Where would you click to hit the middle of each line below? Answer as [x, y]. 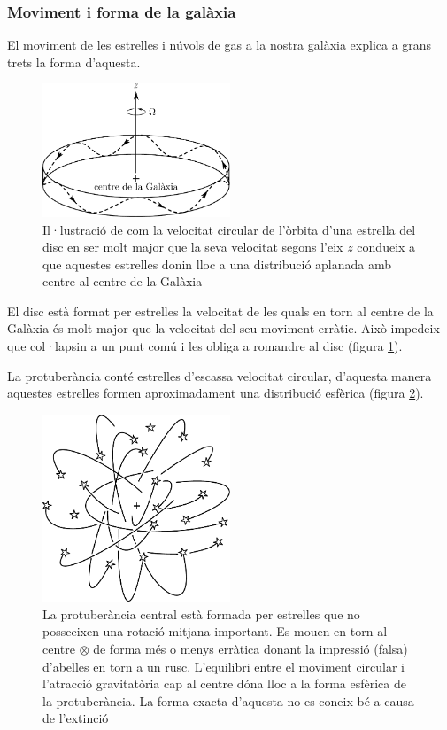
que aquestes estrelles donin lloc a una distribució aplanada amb [217, 264]
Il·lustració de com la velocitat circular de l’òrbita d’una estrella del [229, 229]
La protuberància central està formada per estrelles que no [201, 614]
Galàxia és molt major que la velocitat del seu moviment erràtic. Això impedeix [223, 328]
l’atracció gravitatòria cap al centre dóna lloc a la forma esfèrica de [224, 683]
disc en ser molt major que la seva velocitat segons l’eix [193, 247]
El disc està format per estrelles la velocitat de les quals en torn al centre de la [220, 311]
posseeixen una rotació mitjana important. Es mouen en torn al [215, 631]
